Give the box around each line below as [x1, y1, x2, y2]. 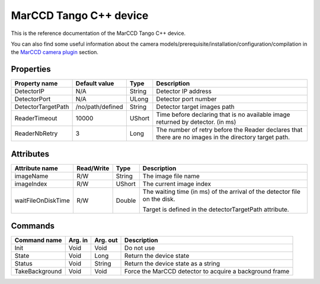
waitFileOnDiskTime [14, 196, 71, 205]
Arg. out [94, 236, 118, 244]
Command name [14, 236, 62, 244]
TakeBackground [14, 267, 62, 276]
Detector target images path [156, 103, 235, 111]
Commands [11, 221, 55, 231]
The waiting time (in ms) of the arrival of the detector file [142, 187, 300, 196]
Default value [75, 79, 114, 88]
